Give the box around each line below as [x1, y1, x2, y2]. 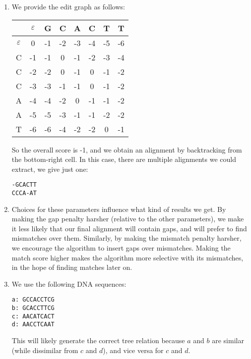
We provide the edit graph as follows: [11, 1, 125, 11]
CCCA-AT [11, 190, 37, 197]
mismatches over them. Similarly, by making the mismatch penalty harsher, [11, 233, 242, 243]
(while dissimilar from [11, 345, 78, 355]
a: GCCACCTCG [11, 296, 55, 304]
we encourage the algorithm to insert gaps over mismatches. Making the [11, 243, 231, 253]
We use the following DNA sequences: [11, 278, 126, 289]
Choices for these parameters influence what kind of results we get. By [11, 204, 226, 214]
